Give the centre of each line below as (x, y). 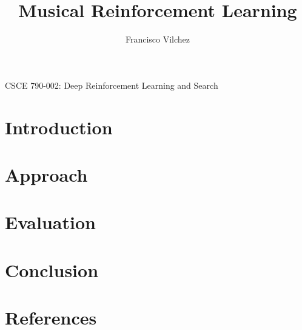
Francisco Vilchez (158, 39)
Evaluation (50, 222)
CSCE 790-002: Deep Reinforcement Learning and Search (112, 85)
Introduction (59, 127)
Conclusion (52, 270)
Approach (46, 174)
